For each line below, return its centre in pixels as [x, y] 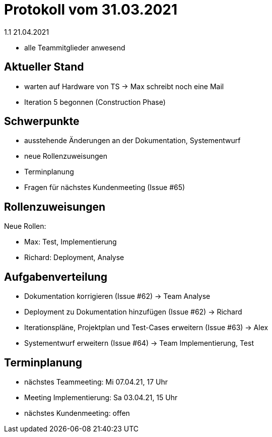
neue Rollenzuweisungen [66, 156]
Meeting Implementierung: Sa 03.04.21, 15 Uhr [101, 397]
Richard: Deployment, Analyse [74, 258]
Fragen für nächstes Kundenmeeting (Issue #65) [105, 188]
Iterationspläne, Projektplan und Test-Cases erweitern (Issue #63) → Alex [146, 328]
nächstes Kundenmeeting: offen [77, 413]
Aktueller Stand [44, 67]
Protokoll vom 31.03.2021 [91, 10]
